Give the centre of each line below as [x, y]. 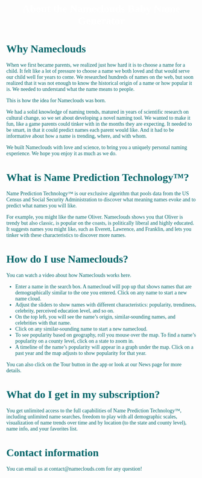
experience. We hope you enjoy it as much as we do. [62, 153]
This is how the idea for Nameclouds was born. [56, 100]
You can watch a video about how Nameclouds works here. [69, 275]
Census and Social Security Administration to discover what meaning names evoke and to [101, 199]
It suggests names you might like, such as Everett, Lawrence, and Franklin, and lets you [99, 229]
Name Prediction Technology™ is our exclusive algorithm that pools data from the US [98, 193]
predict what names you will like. [42, 205]
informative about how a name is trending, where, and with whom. [77, 136]
